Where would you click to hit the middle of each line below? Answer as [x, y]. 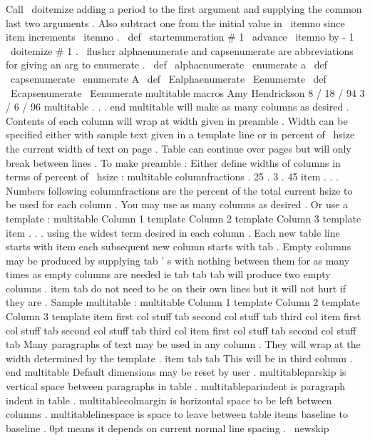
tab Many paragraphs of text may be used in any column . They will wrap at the [183, 344]
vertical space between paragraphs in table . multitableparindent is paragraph [176, 386]
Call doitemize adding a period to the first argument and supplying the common [184, 9]
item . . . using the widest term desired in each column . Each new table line [173, 232]
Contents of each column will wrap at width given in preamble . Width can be [177, 120]
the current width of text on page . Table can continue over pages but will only [179, 148]
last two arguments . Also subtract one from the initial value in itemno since [175, 22]
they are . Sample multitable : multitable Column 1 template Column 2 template [183, 302]
